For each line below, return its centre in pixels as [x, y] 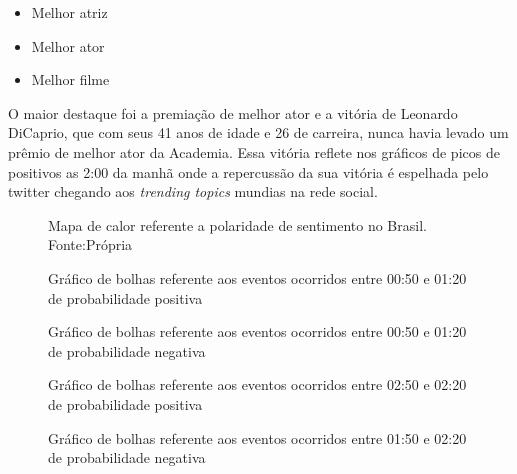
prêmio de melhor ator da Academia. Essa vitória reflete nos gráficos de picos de [254, 151]
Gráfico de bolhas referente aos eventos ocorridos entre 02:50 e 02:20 [257, 384]
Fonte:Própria [90, 244]
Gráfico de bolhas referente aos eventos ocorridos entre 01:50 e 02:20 [257, 437]
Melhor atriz [69, 12]
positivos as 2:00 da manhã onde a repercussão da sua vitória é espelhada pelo [248, 171]
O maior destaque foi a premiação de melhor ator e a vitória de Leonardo [233, 112]
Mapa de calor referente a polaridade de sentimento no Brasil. [237, 224]
